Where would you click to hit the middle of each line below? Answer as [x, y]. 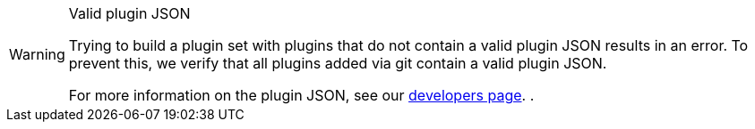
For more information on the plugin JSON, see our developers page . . [301, 95]
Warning [37, 54]
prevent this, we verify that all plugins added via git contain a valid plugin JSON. [338, 63]
